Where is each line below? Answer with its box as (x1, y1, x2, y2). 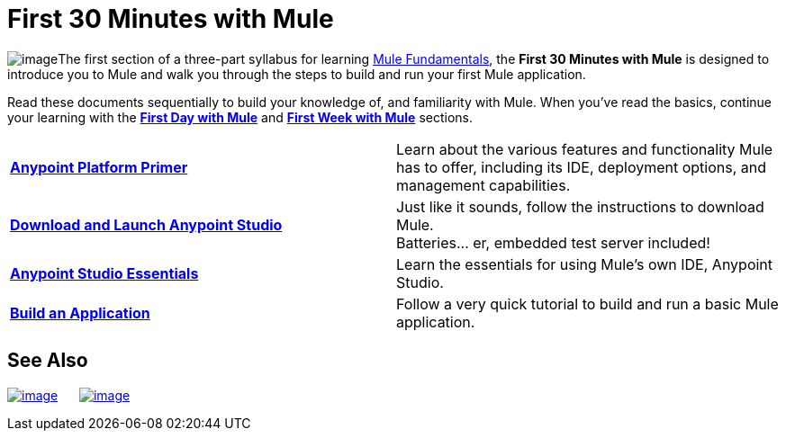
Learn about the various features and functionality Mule (396, 139, 773, 158)
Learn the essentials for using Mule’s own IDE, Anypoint (396, 255, 773, 273)
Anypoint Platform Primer (10, 157, 188, 176)
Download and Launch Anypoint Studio (10, 215, 283, 234)
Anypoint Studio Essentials (10, 264, 199, 282)
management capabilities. (396, 175, 571, 194)
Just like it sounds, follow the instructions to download (396, 197, 764, 216)
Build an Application (10, 303, 150, 322)
